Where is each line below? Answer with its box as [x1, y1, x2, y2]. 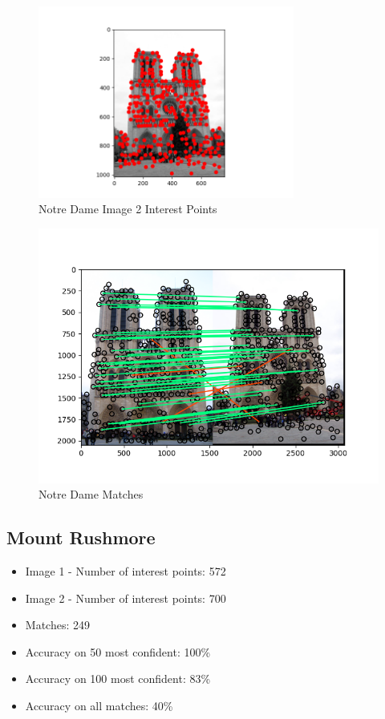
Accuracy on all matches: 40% [25, 697, 173, 714]
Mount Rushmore [6, 525, 156, 550]
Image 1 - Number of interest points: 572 [25, 563, 226, 580]
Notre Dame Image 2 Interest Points [38, 200, 217, 217]
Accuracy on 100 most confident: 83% [25, 670, 211, 687]
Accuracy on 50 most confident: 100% [25, 643, 211, 660]
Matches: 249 [25, 616, 90, 633]
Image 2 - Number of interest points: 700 [25, 589, 226, 606]
